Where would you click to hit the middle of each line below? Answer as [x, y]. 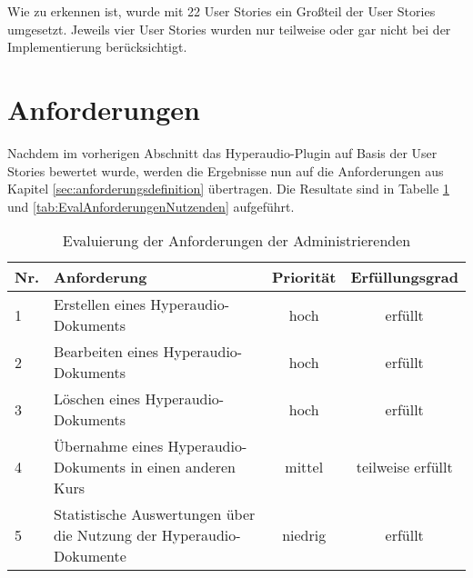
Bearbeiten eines [106, 352]
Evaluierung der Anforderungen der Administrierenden [236, 241]
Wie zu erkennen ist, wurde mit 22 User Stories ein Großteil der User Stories [221, 11]
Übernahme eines [109, 446]
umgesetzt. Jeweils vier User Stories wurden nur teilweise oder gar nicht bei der [229, 29]
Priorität [304, 277]
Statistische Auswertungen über [155, 514]
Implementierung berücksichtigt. [97, 47]
